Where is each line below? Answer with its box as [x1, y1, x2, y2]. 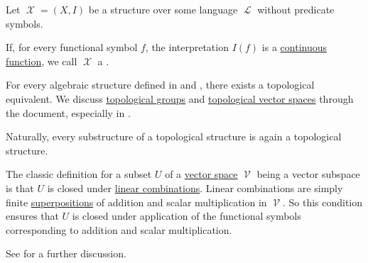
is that [6, 180, 34, 195]
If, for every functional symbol [6, 40, 138, 55]
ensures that [6, 208, 59, 223]
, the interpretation [145, 40, 229, 55]
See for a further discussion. [6, 246, 126, 261]
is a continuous [261, 40, 327, 55]
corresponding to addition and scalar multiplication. [6, 222, 232, 237]
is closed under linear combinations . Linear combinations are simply [47, 180, 343, 195]
